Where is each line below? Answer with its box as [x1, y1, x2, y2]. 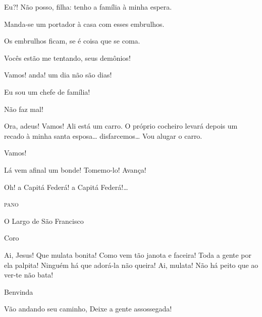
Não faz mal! [4, 103, 43, 114]
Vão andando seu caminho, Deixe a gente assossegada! [4, 303, 172, 314]
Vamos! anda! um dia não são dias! [4, 69, 112, 80]
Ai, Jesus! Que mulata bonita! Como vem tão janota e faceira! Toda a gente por [4, 249, 252, 260]
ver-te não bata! [4, 269, 54, 280]
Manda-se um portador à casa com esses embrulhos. [4, 18, 165, 29]
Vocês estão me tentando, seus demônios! [4, 52, 131, 63]
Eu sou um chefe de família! [4, 86, 90, 97]
